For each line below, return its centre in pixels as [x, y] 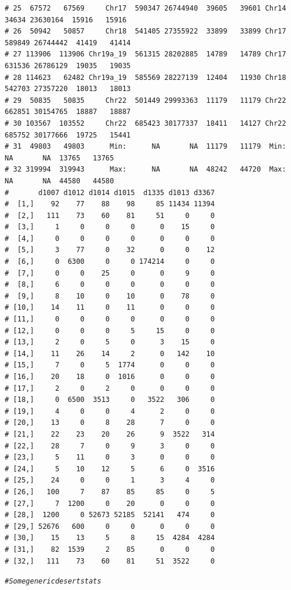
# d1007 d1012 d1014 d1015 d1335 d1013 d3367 [110, 192]
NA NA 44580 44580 [60, 181]
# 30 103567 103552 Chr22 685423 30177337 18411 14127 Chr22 [145, 123]
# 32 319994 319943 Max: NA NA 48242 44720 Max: [145, 170]
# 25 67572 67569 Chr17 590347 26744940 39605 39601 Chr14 [145, 8]
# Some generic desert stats [53, 581]
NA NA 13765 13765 [60, 158]
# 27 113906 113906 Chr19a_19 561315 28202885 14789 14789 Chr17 [145, 54]
